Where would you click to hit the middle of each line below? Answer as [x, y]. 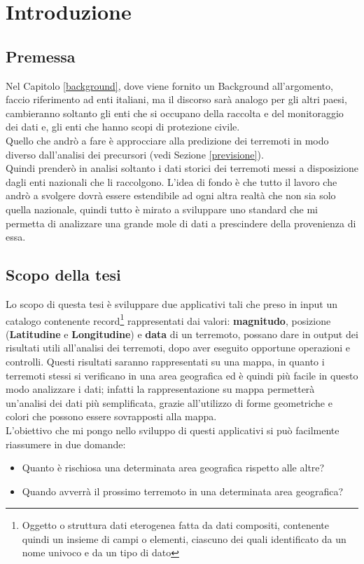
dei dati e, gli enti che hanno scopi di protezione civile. [123, 127]
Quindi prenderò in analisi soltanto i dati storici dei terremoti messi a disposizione [182, 168]
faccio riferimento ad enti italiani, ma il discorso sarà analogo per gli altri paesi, [176, 99]
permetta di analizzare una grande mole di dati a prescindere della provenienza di [181, 223]
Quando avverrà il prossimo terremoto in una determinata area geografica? [182, 491]
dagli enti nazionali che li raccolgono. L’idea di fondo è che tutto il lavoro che [171, 181]
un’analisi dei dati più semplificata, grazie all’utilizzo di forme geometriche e [169, 402]
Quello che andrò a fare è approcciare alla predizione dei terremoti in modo [167, 140]
